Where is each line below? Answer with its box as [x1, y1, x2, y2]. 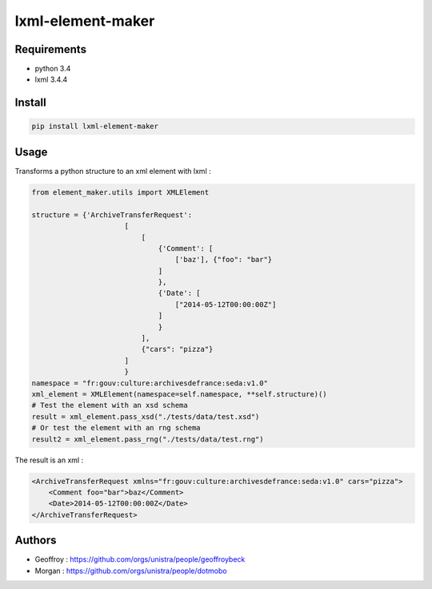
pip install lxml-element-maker [31, 122, 159, 131]
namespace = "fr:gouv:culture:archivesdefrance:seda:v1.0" [31, 378, 268, 388]
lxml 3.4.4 [34, 75, 68, 84]
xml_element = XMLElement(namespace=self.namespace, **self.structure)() [31, 389, 327, 398]
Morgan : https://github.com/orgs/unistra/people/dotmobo [34, 566, 227, 575]
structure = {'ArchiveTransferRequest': [31, 210, 192, 220]
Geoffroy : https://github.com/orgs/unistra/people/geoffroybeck [34, 555, 246, 564]
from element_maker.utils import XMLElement [31, 188, 210, 196]
